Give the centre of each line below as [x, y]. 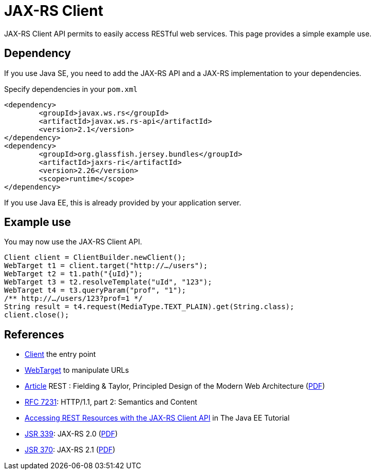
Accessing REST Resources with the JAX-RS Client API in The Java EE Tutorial [157, 418]
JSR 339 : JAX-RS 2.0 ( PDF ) [71, 434]
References [34, 334]
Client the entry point [60, 354]
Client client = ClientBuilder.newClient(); [95, 258]
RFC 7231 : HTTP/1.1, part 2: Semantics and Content [111, 402]
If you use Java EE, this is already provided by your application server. [123, 202]
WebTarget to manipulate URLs [77, 370]
